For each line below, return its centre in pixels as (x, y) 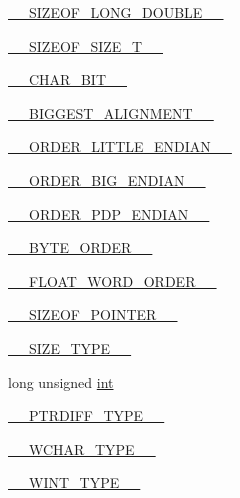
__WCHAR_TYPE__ (82, 448)
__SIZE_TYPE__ (70, 347)
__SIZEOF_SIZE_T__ (85, 45)
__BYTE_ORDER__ (80, 247)
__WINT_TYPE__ (74, 482)
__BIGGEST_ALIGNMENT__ (111, 112)
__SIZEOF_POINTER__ (93, 314)
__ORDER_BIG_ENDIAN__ (107, 179)
